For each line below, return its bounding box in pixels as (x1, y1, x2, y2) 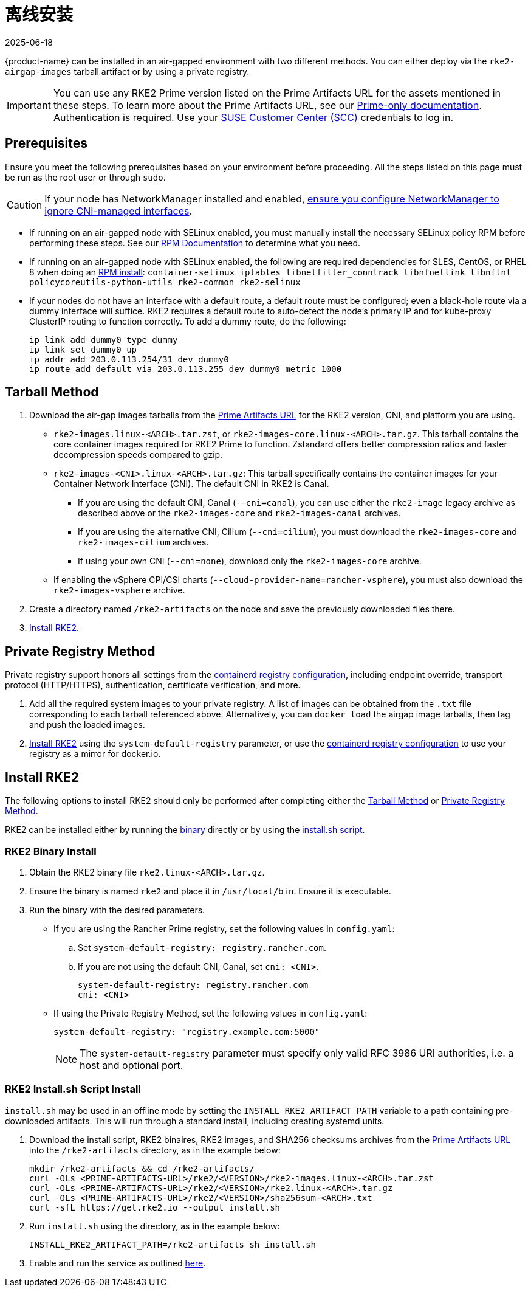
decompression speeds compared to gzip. (53, 449, 223, 460)
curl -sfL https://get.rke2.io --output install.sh (29, 1202, 281, 1212)
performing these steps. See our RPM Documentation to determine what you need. (29, 237, 361, 248)
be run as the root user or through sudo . (5, 171, 166, 182)
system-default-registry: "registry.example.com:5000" (53, 1026, 320, 1037)
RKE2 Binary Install (5, 845, 97, 857)
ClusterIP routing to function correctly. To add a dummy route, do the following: (29, 316, 346, 326)
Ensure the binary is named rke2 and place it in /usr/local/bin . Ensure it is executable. (29, 885, 391, 896)
